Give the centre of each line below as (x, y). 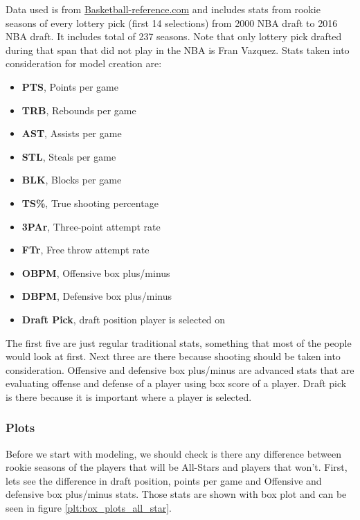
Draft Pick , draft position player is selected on (124, 319)
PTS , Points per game (70, 86)
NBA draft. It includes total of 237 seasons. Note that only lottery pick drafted (174, 36)
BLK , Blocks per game (72, 180)
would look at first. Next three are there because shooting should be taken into (173, 356)
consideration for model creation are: (84, 63)
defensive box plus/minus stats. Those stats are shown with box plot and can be (176, 494)
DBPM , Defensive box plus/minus (97, 296)
